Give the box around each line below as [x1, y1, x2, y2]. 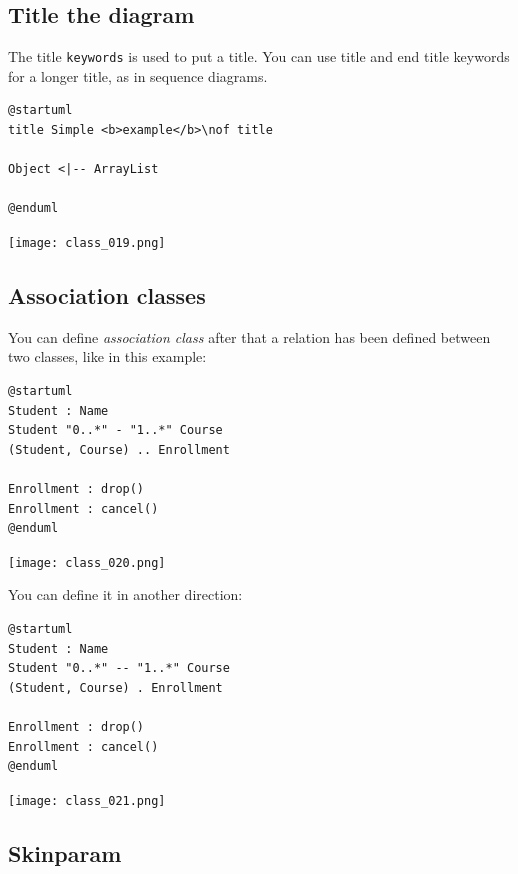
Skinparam [8, 837, 122, 868]
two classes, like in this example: [8, 346, 207, 367]
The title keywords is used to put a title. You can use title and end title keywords [8, 46, 510, 67]
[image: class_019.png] [8, 236, 166, 251]
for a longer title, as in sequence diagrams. [8, 65, 268, 86]
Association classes [8, 280, 206, 311]
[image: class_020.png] [8, 555, 166, 570]
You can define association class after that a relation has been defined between [8, 326, 491, 347]
